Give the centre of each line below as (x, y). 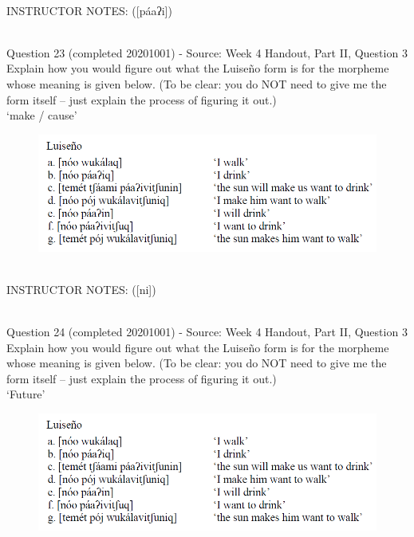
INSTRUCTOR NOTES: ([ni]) (81, 289)
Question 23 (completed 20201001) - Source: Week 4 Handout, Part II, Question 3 (207, 52)
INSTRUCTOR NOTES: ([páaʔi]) (89, 10)
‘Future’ (26, 394)
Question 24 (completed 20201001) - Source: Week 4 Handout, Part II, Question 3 (207, 331)
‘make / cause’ (42, 115)
